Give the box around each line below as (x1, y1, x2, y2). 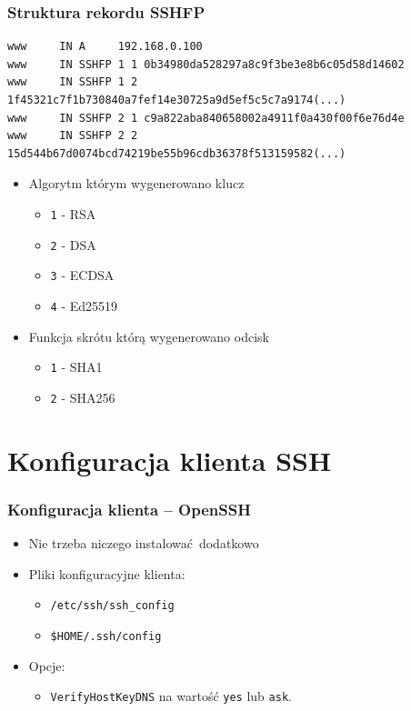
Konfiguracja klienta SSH (7, 441, 332, 478)
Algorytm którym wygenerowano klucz (28, 174, 245, 193)
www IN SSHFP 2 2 (7, 129, 138, 143)
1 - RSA (50, 204, 96, 223)
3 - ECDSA (50, 265, 115, 285)
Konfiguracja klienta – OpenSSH (7, 497, 251, 520)
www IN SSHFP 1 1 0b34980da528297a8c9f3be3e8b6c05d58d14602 (7, 57, 405, 71)
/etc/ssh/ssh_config (50, 599, 175, 613)
